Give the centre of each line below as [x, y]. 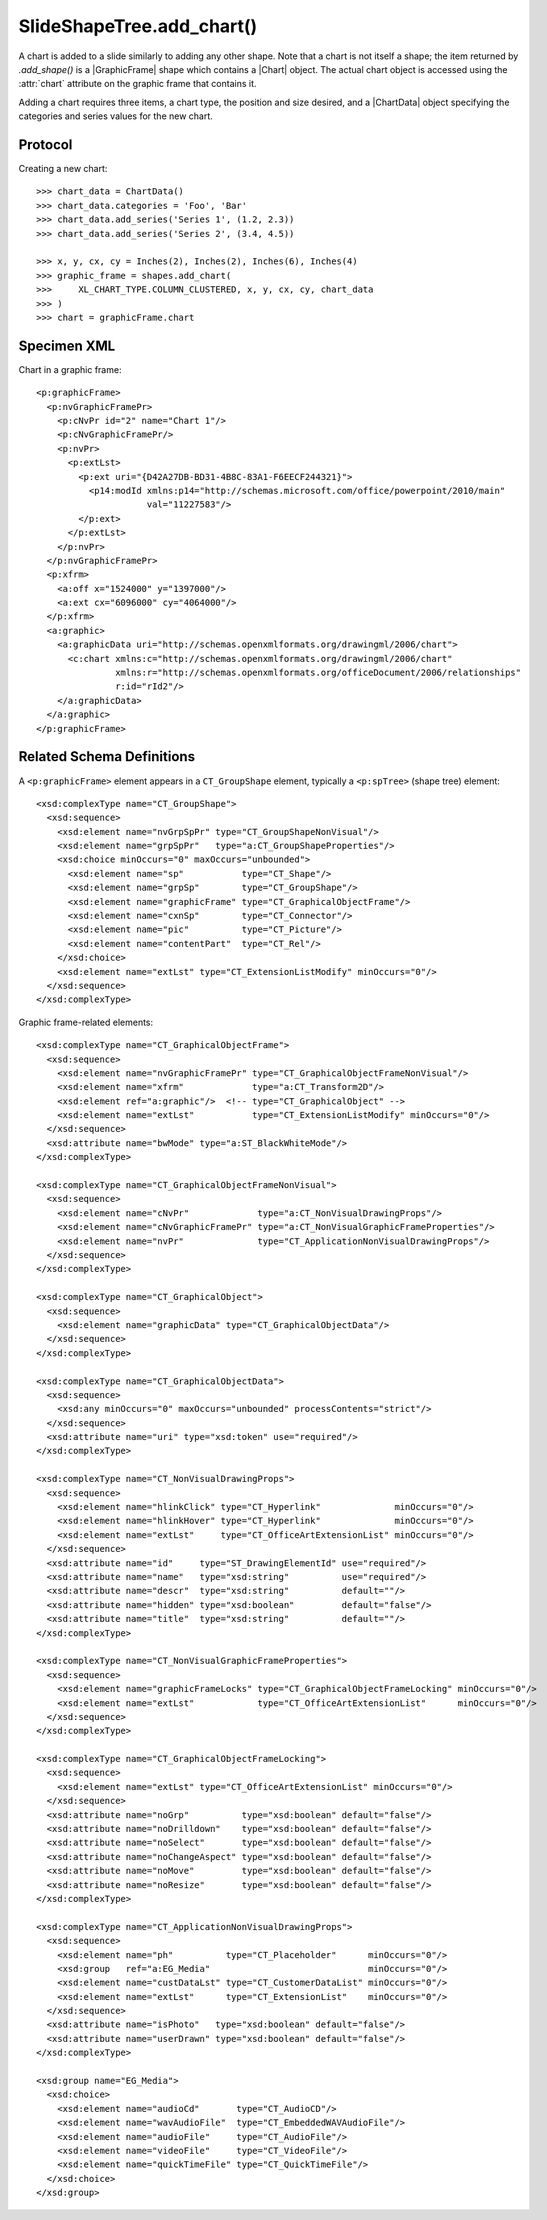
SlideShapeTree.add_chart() [138, 26]
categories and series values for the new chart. [116, 116]
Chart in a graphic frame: [70, 369]
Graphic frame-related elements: [86, 1022]
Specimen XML [67, 345]
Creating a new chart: [63, 169]
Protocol [45, 144]
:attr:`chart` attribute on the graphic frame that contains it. [137, 84]
